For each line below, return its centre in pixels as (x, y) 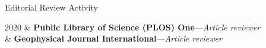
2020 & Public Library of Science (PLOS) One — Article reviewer (133, 27)
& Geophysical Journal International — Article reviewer (113, 38)
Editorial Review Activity (51, 7)
